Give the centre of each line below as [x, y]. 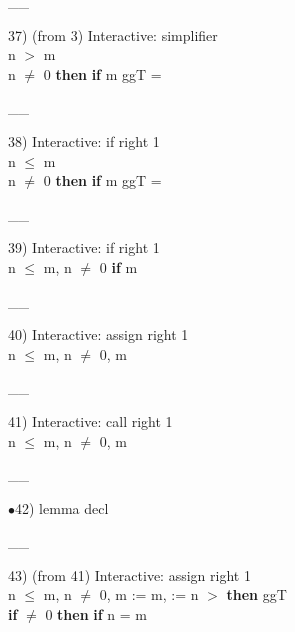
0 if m [118, 266]
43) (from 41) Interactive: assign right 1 [129, 574]
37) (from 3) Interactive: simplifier [113, 34]
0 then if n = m [96, 614]
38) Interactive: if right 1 [84, 140]
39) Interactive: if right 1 [84, 247]
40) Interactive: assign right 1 [98, 334]
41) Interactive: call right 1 [90, 420]
